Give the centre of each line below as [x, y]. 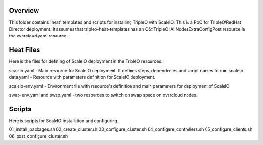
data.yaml [19, 77]
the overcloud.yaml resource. [38, 36]
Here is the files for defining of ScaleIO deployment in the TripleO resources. [86, 61]
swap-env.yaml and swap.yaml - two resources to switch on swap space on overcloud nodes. [103, 95]
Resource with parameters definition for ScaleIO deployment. [94, 77]
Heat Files [25, 50]
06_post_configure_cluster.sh [38, 136]
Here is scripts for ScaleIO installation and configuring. [64, 120]
